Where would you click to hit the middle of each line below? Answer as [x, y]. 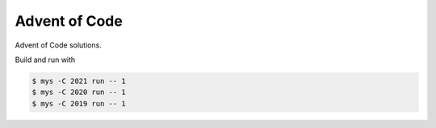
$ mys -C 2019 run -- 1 [79, 103]
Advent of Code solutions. [59, 45]
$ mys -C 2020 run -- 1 [79, 92]
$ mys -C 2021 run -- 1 [79, 81]
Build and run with [45, 60]
